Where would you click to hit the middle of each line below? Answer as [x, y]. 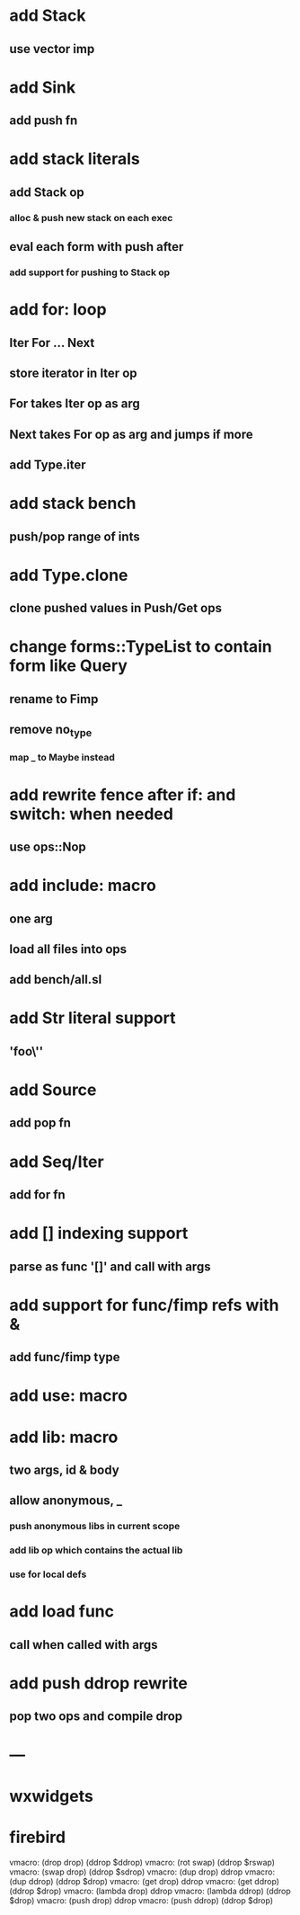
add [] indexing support [99, 1234]
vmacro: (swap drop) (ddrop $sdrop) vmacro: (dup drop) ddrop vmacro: [142, 1872]
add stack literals [75, 159]
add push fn [44, 121]
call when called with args [84, 1645]
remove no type [51, 731]
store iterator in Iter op [73, 373]
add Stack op [47, 192]
